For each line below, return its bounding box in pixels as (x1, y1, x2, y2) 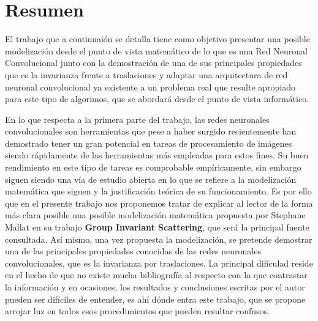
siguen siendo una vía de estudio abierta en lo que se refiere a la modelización (5, 172, 297, 185)
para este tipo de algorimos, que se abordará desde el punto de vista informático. (5, 92, 309, 105)
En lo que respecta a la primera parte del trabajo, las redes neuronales (5, 113, 270, 125)
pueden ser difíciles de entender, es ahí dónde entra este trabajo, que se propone (5, 292, 306, 305)
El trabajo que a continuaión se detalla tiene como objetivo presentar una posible (5, 32, 310, 45)
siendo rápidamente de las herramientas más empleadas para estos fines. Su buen (5, 149, 309, 161)
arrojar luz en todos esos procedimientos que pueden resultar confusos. (5, 304, 270, 317)
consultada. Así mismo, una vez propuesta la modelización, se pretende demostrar (5, 232, 312, 245)
